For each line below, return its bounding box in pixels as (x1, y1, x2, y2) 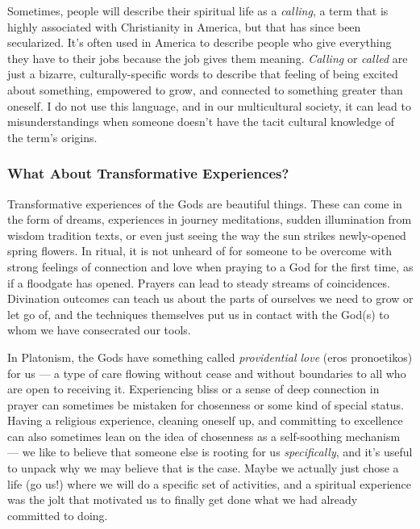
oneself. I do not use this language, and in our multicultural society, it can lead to (7, 97, 411, 114)
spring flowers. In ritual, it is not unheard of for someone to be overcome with (7, 242, 392, 259)
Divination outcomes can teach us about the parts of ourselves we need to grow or (7, 290, 414, 307)
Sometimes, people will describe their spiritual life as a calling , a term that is (7, 2, 389, 19)
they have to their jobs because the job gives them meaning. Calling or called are (7, 49, 408, 66)
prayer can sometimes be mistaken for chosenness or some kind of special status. (7, 396, 405, 413)
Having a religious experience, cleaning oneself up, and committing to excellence (7, 412, 403, 429)
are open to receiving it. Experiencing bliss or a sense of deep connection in (7, 380, 380, 397)
